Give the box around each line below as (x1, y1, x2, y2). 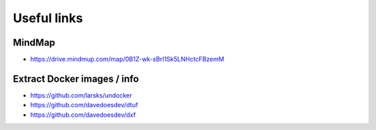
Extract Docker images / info (13, 73, 139, 84)
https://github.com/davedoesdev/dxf (30, 111, 136, 119)
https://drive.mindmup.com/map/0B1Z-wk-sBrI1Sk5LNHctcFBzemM (30, 55, 224, 64)
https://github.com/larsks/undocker (30, 91, 132, 100)
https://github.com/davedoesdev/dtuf (30, 101, 139, 109)
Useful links (13, 10, 84, 26)
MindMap (13, 37, 56, 48)
